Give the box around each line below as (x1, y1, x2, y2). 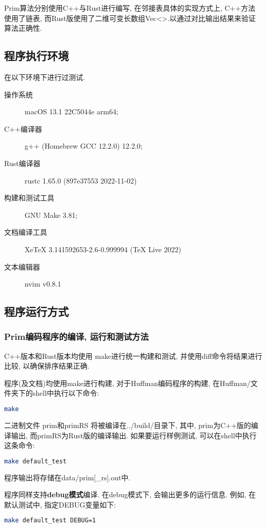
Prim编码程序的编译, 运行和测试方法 (4, 330, 149, 343)
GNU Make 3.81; (25, 209, 78, 220)
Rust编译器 (4, 157, 40, 168)
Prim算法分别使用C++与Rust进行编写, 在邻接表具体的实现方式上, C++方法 (4, 3, 256, 13)
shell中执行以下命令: (32, 388, 99, 398)
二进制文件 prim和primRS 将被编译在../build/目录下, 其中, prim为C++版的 (4, 419, 251, 430)
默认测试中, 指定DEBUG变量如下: (4, 499, 116, 510)
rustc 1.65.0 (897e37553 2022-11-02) (25, 175, 137, 186)
